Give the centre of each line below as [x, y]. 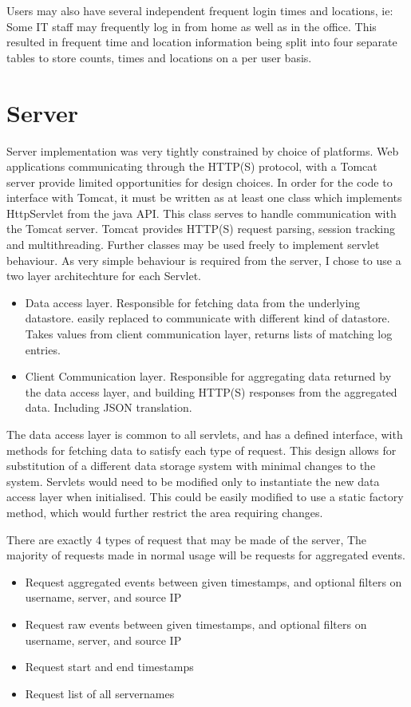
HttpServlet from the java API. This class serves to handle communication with [202, 213]
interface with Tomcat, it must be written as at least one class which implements [204, 197]
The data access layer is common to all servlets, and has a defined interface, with [205, 434]
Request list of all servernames [100, 693]
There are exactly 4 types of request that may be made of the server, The [187, 539]
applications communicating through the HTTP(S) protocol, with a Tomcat [192, 166]
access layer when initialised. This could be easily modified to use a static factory [205, 497]
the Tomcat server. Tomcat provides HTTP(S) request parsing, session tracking [201, 229]
